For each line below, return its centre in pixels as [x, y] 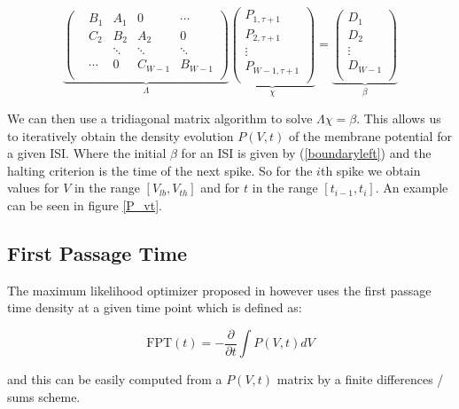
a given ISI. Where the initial [87, 153]
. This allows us [399, 118]
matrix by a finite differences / [360, 379]
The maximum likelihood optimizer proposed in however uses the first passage [219, 290]
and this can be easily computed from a [115, 379]
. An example [412, 188]
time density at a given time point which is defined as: [155, 307]
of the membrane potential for [370, 135]
